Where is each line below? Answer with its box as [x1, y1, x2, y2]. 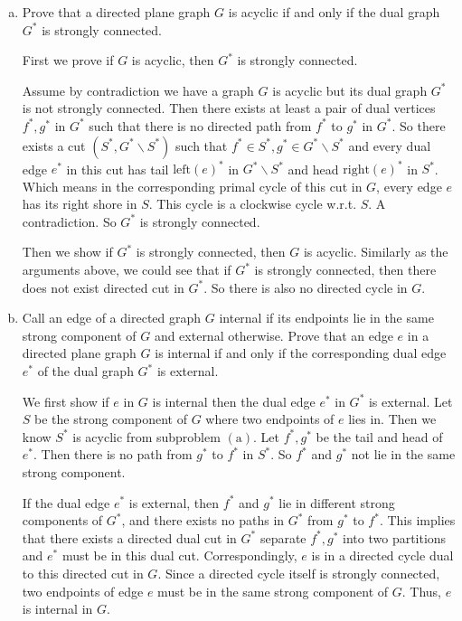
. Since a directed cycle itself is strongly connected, [157, 563, 440, 582]
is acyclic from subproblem [72, 427, 221, 446]
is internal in [22, 599, 93, 618]
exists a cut [22, 136, 86, 155]
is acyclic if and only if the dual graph [228, 3, 440, 21]
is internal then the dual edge [152, 391, 316, 410]
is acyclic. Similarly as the [303, 242, 448, 261]
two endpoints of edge [22, 581, 144, 600]
